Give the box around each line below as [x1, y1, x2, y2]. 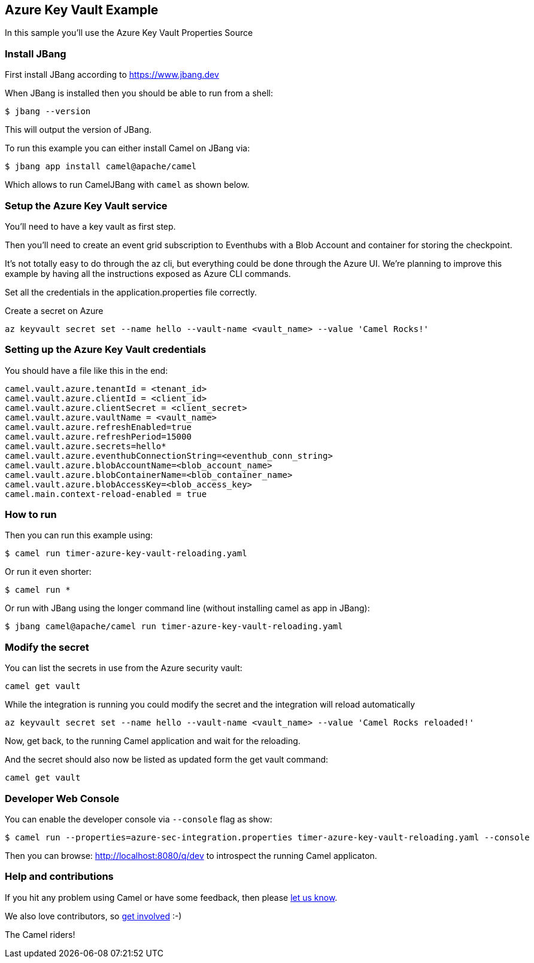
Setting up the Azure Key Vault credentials [5, 343, 207, 356]
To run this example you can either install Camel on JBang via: [5, 143, 250, 154]
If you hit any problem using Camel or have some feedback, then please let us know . [5, 892, 338, 903]
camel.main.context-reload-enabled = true [5, 489, 207, 499]
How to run [5, 508, 57, 521]
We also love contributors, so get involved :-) [5, 910, 182, 921]
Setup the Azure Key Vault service [5, 199, 168, 212]
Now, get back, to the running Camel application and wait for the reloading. [5, 736, 301, 746]
